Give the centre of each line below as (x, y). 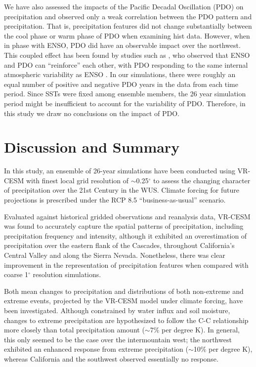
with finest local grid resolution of (77, 180)
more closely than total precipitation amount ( (74, 330)
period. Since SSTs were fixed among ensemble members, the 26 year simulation (125, 94)
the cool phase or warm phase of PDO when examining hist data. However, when (127, 35)
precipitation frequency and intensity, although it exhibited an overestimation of (126, 235)
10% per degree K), (223, 349)
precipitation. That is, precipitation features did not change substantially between (128, 26)
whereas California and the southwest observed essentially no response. (111, 358)
